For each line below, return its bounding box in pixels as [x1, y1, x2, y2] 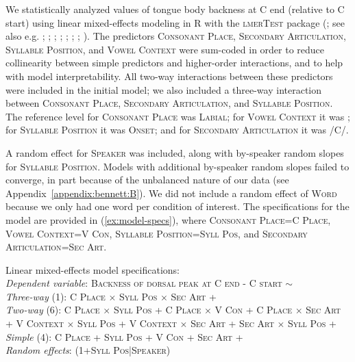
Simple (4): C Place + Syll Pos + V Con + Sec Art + [5, 329, 243, 344]
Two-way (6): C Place [5, 302, 100, 317]
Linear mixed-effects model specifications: [5, 262, 180, 276]
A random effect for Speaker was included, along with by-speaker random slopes [5, 145, 344, 159]
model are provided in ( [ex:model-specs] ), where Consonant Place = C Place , [5, 212, 331, 227]
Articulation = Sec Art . [5, 240, 107, 254]
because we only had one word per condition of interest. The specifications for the [5, 199, 350, 214]
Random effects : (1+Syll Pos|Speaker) [5, 343, 171, 357]
